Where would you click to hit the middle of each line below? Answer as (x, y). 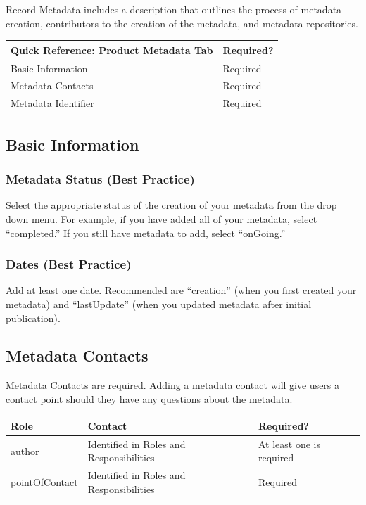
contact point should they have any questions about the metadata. (149, 398)
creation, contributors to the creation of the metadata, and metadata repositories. (182, 23)
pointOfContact (44, 482)
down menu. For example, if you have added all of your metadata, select (162, 218)
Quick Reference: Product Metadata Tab (112, 50)
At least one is (290, 443)
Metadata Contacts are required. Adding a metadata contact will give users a (173, 385)
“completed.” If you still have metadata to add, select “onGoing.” (146, 232)
